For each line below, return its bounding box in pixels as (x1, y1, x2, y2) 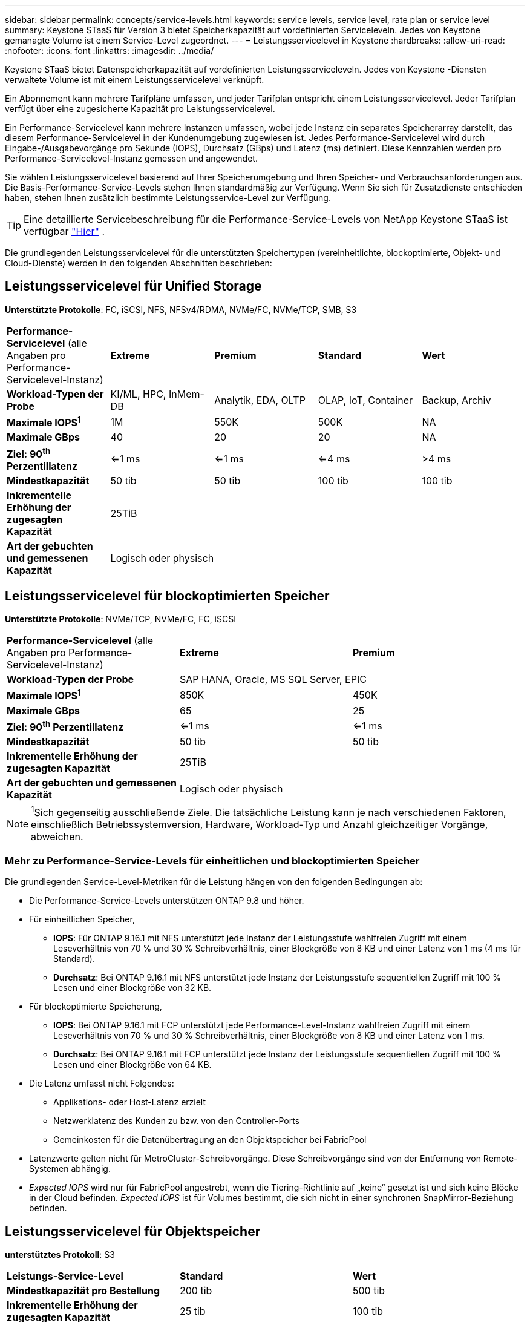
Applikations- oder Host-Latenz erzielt (53, 1097, 206, 1108)
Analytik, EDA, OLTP (214, 393, 306, 406)
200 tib (179, 1284, 212, 1297)
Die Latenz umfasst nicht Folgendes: (29, 1078, 174, 1089)
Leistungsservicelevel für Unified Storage (5, 278, 262, 294)
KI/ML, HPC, (110, 387, 166, 400)
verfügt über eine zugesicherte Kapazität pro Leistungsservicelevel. (5, 104, 275, 114)
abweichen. (31, 830, 83, 843)
